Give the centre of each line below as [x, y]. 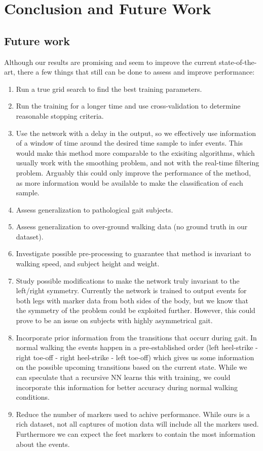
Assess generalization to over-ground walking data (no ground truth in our [132, 227]
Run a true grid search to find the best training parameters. [109, 89]
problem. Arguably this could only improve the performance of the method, [133, 172]
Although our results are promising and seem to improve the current [110, 62]
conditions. [33, 397]
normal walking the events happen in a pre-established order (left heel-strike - [137, 347]
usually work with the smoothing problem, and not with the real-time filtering [138, 163]
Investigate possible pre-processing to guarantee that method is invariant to [133, 253]
